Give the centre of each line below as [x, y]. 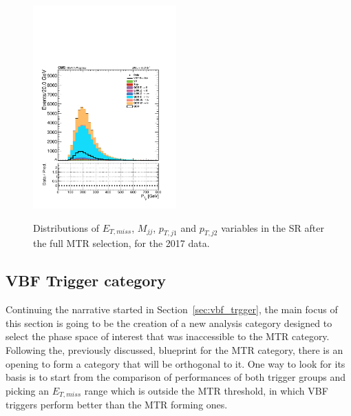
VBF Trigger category [86, 280]
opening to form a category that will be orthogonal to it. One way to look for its [175, 363]
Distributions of [66, 227]
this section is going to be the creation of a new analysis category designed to [169, 323]
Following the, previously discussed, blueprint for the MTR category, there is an [174, 349]
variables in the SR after [273, 227]
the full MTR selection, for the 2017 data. [121, 243]
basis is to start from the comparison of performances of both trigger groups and [175, 377]
